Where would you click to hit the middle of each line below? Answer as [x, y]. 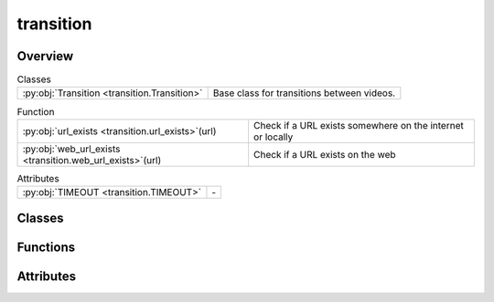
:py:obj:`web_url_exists [71, 149]
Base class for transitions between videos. [304, 93]
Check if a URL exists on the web [325, 154]
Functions [46, 247]
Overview [45, 56]
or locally [273, 137]
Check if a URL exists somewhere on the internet [358, 125]
